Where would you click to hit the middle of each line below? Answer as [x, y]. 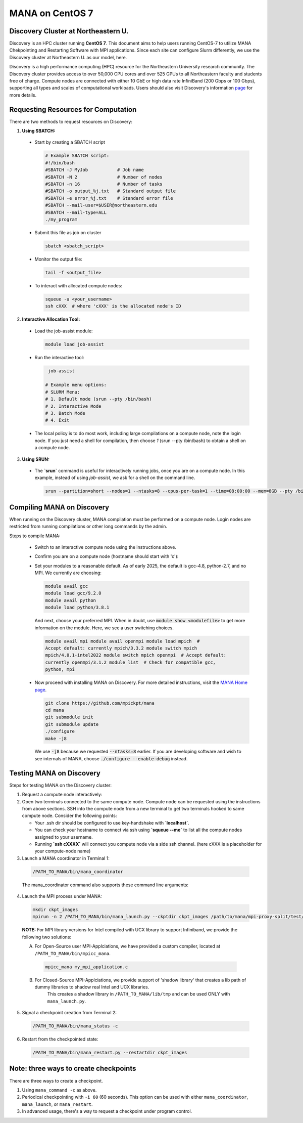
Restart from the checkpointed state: [60, 1039]
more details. [23, 95]
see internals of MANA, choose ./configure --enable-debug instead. [111, 758]
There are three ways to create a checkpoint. [56, 1081]
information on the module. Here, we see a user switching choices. [104, 628]
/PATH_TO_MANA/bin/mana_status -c [75, 1026]
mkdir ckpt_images [55, 910]
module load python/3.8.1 [77, 608]
